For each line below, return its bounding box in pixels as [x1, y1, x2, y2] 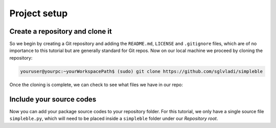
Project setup [9, 8, 68, 19]
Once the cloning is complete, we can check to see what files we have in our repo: [9, 82, 183, 88]
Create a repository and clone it [9, 27, 112, 36]
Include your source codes [9, 95, 97, 104]
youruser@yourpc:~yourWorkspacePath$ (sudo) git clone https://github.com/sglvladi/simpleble [20, 68, 263, 74]
